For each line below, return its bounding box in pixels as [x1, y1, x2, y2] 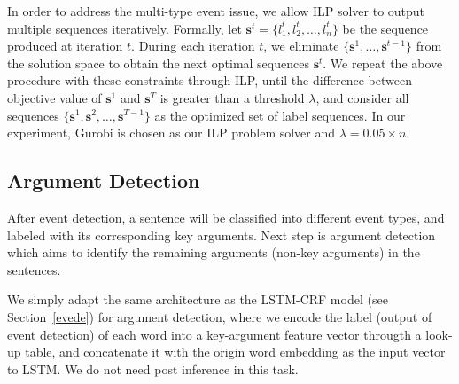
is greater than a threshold [159, 88, 305, 106]
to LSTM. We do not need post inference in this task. [7, 359, 299, 378]
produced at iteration [7, 36, 123, 55]
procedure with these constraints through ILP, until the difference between [7, 71, 412, 90]
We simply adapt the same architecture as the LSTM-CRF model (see [7, 290, 388, 309]
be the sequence [342, 19, 429, 37]
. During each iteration [131, 36, 255, 55]
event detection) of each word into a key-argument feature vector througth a [7, 325, 422, 343]
